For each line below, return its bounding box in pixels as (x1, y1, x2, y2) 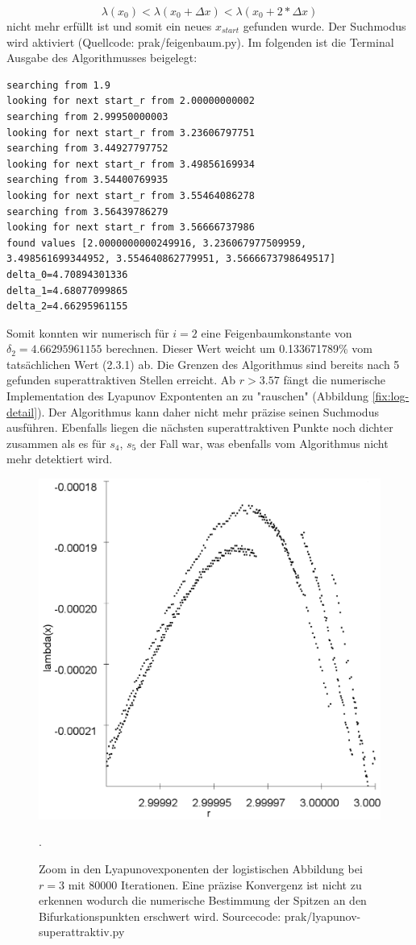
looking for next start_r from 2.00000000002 (6, 95, 255, 107)
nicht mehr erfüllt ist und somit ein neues (6, 18, 212, 34)
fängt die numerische (283, 371, 385, 388)
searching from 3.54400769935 (6, 174, 168, 186)
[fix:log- (372, 388, 410, 404)
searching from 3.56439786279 (6, 205, 168, 218)
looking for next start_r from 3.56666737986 (6, 222, 255, 234)
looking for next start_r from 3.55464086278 (6, 189, 255, 201)
